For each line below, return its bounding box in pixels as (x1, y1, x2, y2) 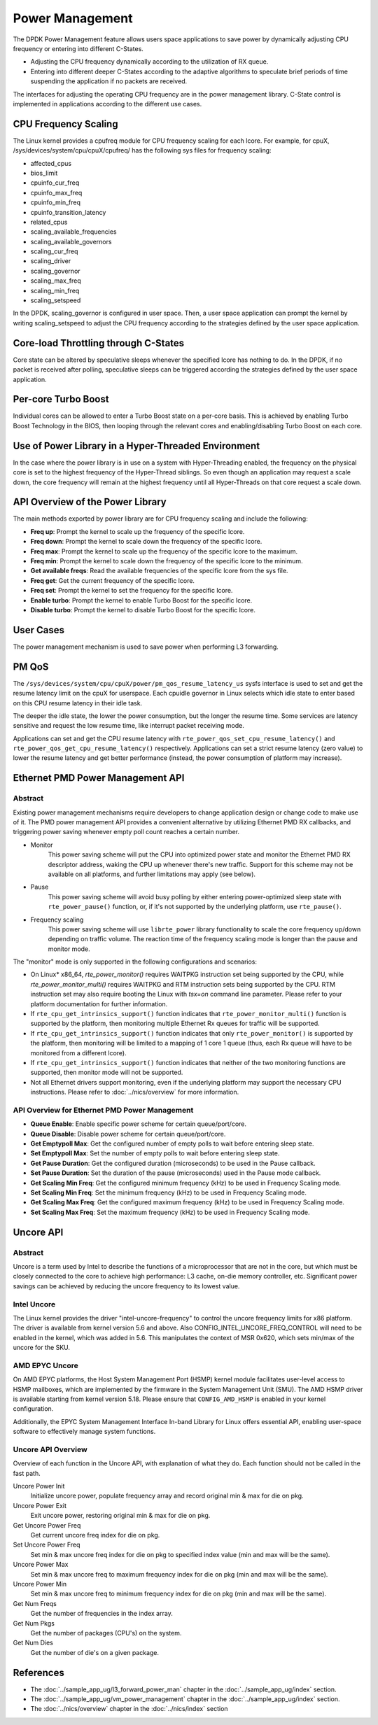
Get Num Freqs (13, 1599, 57, 1607)
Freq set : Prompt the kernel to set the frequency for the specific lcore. (30, 586, 233, 595)
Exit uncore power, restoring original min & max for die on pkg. (30, 1512, 211, 1520)
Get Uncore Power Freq (13, 1521, 81, 1529)
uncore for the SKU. (13, 1344, 70, 1352)
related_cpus (30, 218, 68, 226)
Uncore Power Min (13, 1580, 67, 1588)
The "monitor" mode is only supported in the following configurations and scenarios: (13, 957, 258, 966)
